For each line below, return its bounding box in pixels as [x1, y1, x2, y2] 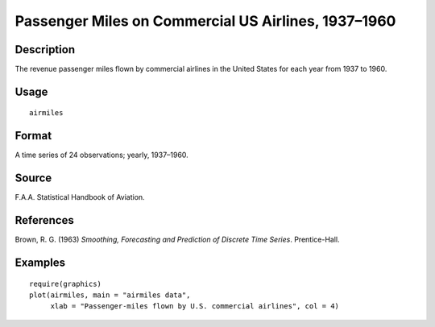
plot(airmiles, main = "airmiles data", [29, 290, 191, 300]
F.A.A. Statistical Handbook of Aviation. [14, 192, 145, 202]
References [14, 213, 74, 227]
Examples [14, 256, 66, 269]
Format [14, 129, 52, 143]
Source [14, 172, 52, 185]
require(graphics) [29, 279, 102, 288]
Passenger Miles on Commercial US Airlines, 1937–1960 [14, 12, 396, 30]
